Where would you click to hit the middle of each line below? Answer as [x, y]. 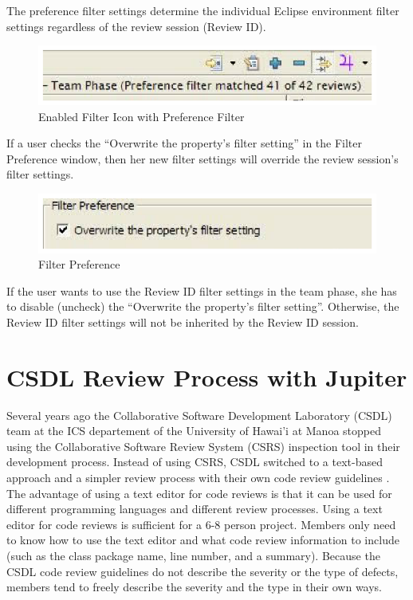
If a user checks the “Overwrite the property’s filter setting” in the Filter [185, 143]
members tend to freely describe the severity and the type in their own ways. [195, 587]
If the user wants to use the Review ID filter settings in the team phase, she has [202, 290]
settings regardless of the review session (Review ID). [136, 26]
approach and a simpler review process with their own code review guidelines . [198, 477]
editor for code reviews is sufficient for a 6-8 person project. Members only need [201, 524]
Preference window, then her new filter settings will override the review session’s [203, 158]
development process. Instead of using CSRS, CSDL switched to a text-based [195, 462]
